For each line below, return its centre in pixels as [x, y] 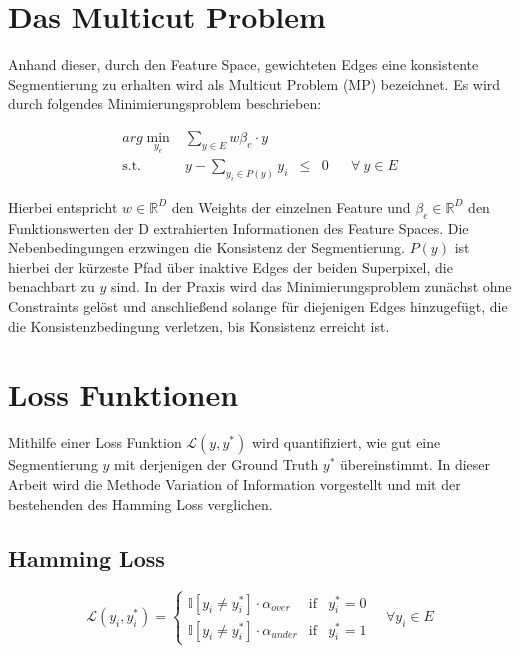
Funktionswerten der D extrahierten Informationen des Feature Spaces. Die [238, 227]
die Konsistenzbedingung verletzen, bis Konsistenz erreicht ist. [199, 325]
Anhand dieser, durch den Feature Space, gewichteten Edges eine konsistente [243, 64]
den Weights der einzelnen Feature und [291, 206]
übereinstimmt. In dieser [415, 464]
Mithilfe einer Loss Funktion [95, 442]
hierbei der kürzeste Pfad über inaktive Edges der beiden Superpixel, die [230, 266]
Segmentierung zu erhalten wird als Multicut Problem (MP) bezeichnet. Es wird [254, 83]
